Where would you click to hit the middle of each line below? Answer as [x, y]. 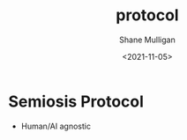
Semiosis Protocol [76, 101]
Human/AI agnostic [56, 126]
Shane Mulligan [147, 40]
